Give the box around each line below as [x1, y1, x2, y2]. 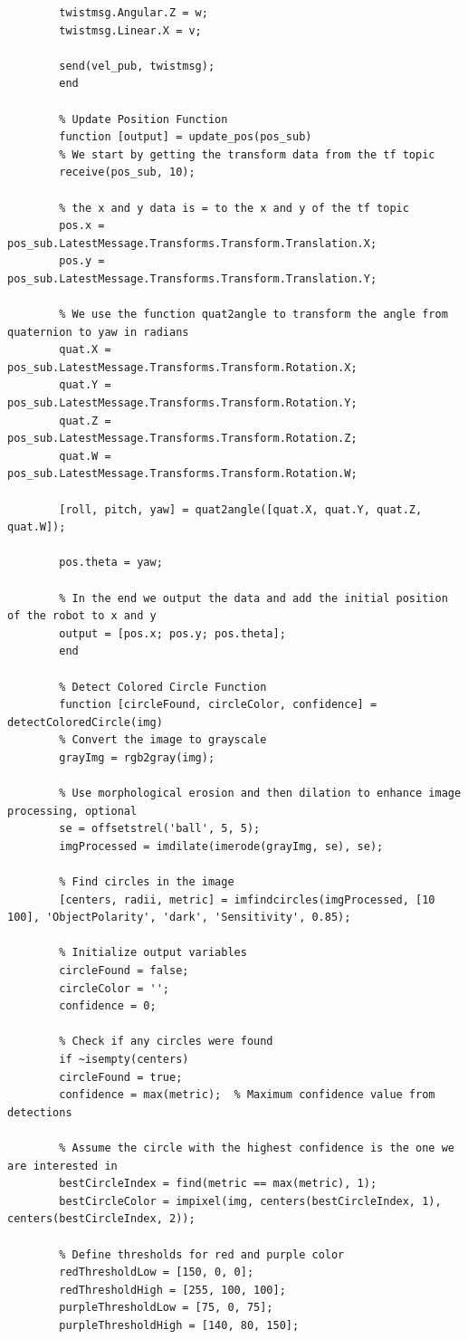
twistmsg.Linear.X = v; [59, 24, 202, 37]
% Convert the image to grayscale [59, 733, 267, 747]
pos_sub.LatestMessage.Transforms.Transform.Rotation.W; [7, 467, 358, 481]
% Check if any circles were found [59, 1035, 273, 1048]
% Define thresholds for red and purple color [59, 1248, 345, 1261]
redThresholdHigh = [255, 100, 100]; [59, 1283, 286, 1296]
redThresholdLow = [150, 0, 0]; [59, 1266, 254, 1279]
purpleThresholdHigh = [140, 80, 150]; [59, 1318, 300, 1332]
